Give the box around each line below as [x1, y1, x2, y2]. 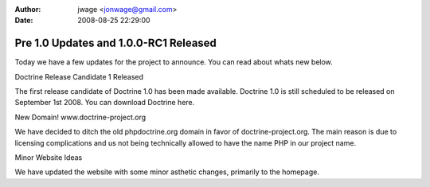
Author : [14, 5, 41, 14]
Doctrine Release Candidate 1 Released [14, 72, 143, 81]
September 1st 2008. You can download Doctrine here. [14, 98, 195, 107]
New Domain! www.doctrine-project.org [14, 112, 147, 122]
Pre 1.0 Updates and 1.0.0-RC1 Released [14, 37, 217, 50]
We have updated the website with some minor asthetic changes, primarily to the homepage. [14, 167, 320, 177]
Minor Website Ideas [14, 153, 83, 162]
